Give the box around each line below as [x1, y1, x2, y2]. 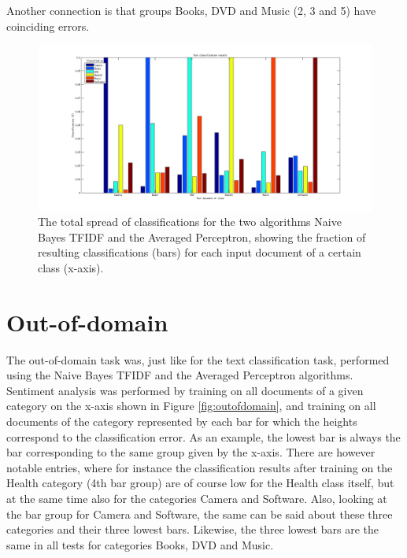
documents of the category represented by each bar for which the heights [6, 413, 357, 429]
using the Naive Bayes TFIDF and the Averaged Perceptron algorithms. [6, 367, 353, 383]
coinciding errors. [6, 17, 90, 34]
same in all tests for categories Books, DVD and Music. [6, 536, 274, 552]
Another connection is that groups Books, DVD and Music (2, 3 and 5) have [6, 2, 376, 18]
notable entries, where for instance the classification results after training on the [6, 459, 393, 475]
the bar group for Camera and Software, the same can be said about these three [6, 505, 393, 522]
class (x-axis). [38, 259, 104, 275]
